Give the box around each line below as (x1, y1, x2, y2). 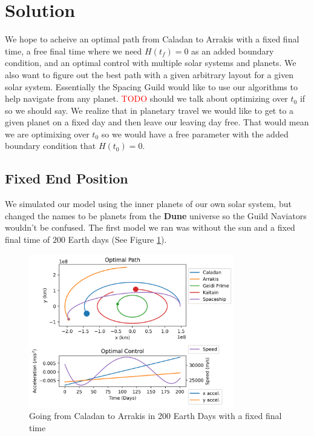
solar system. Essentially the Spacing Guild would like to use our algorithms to (5, 80, 298, 93)
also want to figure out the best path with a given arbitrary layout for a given (5, 68, 294, 81)
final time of (5, 233, 50, 246)
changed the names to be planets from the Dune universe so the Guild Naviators (5, 209, 307, 222)
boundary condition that (5, 139, 96, 152)
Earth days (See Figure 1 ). (68, 233, 167, 246)
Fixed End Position (5, 169, 128, 188)
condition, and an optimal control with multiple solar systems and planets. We (5, 56, 296, 69)
